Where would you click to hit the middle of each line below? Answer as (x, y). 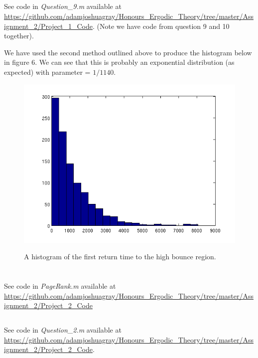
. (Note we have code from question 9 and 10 (161, 26)
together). (19, 36)
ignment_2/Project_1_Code (48, 26)
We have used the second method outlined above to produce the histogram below (128, 52)
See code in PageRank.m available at (60, 285)
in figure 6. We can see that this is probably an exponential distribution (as (119, 62)
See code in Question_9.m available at (63, 6)
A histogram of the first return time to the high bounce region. (120, 257)
